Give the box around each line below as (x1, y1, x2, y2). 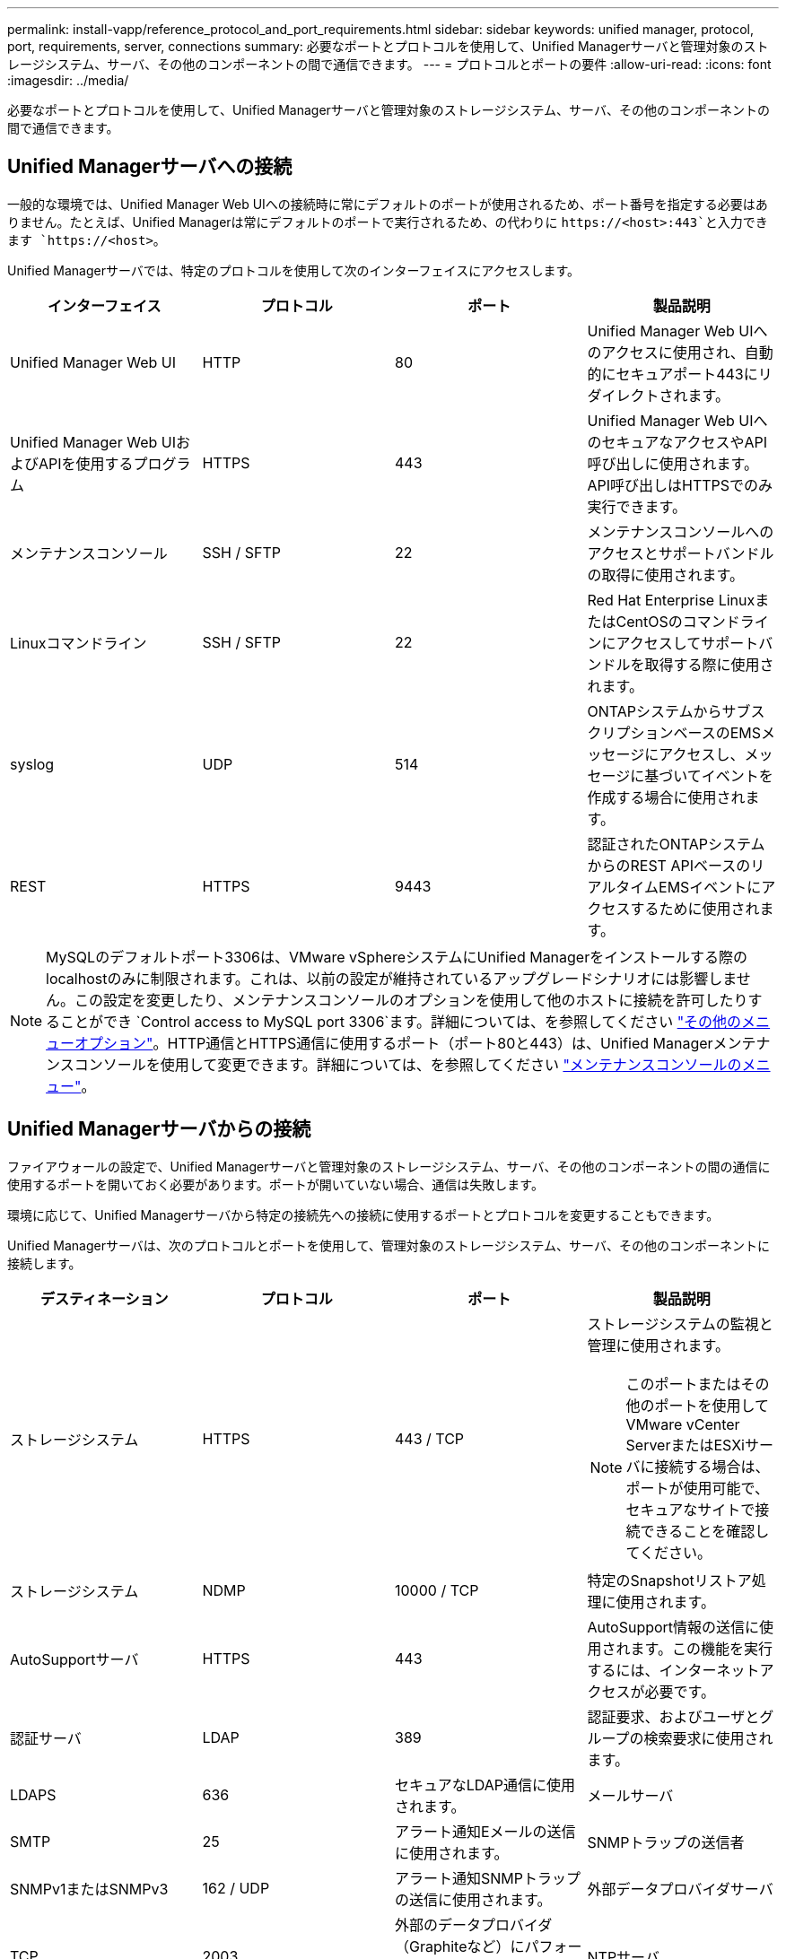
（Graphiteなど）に (395, 1937, 525, 1955)
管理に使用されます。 (587, 1336, 729, 1354)
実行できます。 (587, 497, 686, 516)
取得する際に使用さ (644, 655, 774, 674)
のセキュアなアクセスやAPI (587, 432, 767, 451)
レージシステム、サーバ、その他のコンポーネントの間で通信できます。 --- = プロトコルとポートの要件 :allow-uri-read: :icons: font (7, 57, 772, 72)
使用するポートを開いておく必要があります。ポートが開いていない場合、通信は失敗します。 (7, 1176, 544, 1192)
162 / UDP (202, 1878, 270, 1897)
